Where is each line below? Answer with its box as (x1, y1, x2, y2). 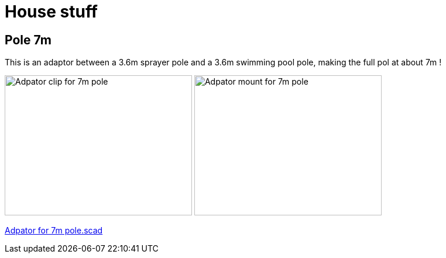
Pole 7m (5, 32, 52, 47)
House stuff (5, 2, 98, 22)
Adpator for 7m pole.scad (5, 225, 103, 236)
